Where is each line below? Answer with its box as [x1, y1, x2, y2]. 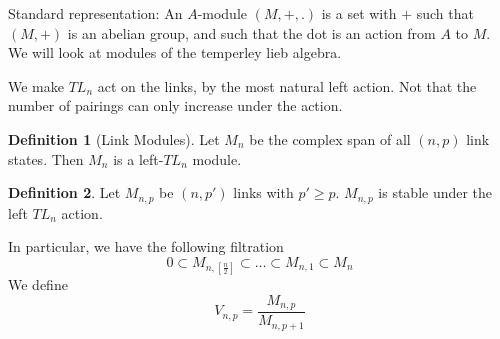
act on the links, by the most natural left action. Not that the [97, 75, 477, 96]
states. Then [8, 148, 84, 169]
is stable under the [378, 182, 493, 203]
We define [8, 273, 68, 294]
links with [233, 182, 294, 203]
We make [8, 75, 64, 96]
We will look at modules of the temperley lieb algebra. [8, 42, 342, 63]
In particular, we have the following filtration [8, 236, 284, 257]
